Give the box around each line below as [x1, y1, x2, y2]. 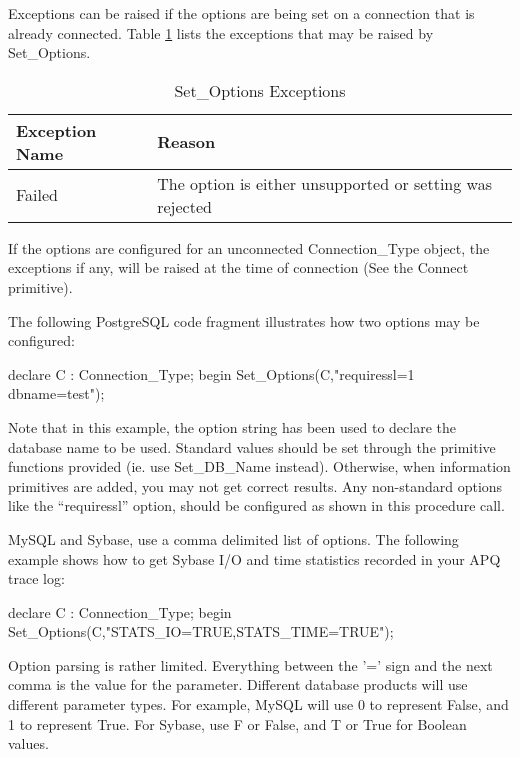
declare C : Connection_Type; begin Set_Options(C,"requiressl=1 [8, 363, 415, 384]
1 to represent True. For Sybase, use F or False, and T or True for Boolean [8, 713, 467, 734]
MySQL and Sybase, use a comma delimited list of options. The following [8, 528, 459, 549]
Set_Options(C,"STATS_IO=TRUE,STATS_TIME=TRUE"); [8, 621, 394, 642]
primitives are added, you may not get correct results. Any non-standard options [8, 475, 503, 496]
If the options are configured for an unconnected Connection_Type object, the [8, 237, 490, 258]
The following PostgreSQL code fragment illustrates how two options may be [8, 310, 480, 331]
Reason [157, 130, 216, 154]
